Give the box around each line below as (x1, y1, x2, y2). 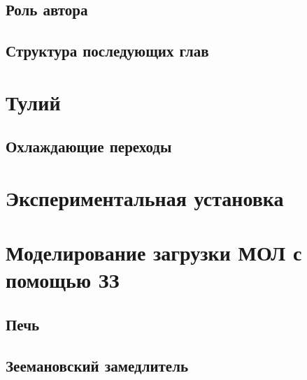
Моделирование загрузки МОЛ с (6, 238, 302, 267)
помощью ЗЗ (6, 265, 120, 294)
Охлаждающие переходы (6, 136, 172, 157)
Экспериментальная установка (6, 183, 284, 212)
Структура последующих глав (6, 40, 209, 61)
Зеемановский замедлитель (6, 354, 189, 376)
